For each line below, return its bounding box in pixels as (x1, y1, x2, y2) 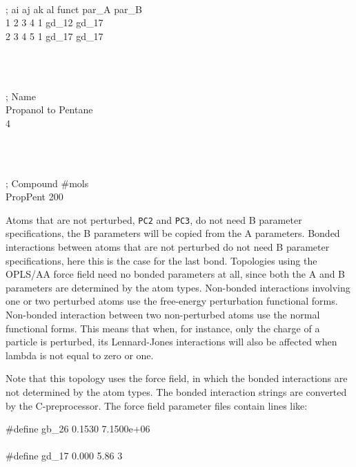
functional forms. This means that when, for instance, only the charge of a (6, 321, 320, 335)
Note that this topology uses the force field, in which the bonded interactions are (6, 371, 348, 385)
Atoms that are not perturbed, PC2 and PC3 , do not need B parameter (6, 212, 302, 227)
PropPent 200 (6, 189, 63, 204)
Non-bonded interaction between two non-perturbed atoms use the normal (6, 307, 320, 321)
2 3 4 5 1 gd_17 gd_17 (6, 28, 103, 43)
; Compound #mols (6, 175, 89, 190)
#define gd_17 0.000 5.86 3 (6, 448, 123, 463)
